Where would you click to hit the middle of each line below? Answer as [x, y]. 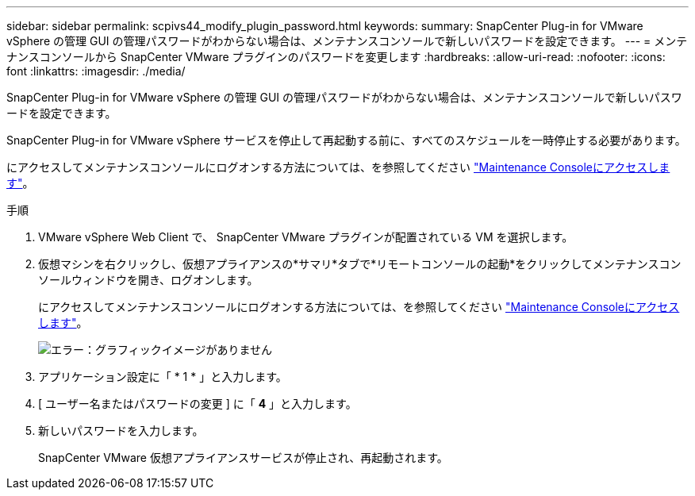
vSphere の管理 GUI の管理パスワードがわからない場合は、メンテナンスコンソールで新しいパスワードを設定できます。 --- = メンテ [347, 41]
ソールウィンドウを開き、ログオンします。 [148, 280]
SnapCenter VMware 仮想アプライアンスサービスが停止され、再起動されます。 [243, 458]
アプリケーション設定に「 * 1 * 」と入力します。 [163, 377]
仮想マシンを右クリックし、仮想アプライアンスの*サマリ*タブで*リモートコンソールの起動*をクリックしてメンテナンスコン [360, 264]
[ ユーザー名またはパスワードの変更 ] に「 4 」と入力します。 [198, 404]
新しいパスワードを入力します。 [121, 431]
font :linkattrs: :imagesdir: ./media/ [96, 71]
